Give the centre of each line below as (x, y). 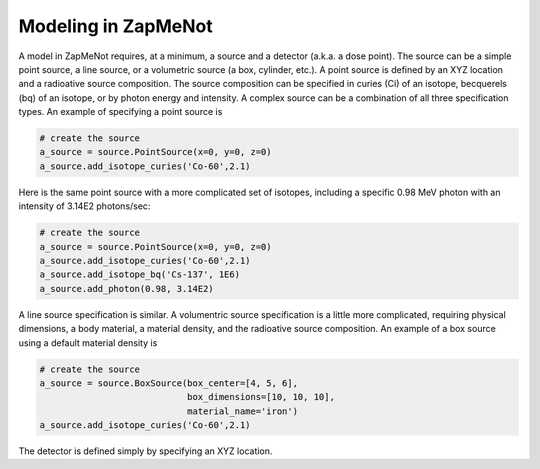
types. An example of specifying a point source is (120, 112)
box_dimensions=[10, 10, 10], (260, 397)
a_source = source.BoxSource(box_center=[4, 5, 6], (169, 383)
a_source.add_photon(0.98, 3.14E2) (126, 288)
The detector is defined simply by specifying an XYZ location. (145, 451)
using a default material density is (88, 342)
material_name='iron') (242, 411)
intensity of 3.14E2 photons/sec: (84, 206)
